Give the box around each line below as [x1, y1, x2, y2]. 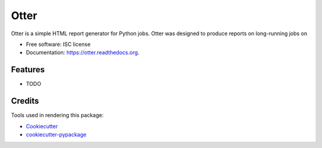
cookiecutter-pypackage [26, 131, 86, 138]
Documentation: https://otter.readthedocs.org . [26, 49, 140, 56]
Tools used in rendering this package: [11, 112, 104, 119]
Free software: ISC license [26, 41, 91, 48]
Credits [11, 96, 39, 106]
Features [11, 64, 45, 75]
